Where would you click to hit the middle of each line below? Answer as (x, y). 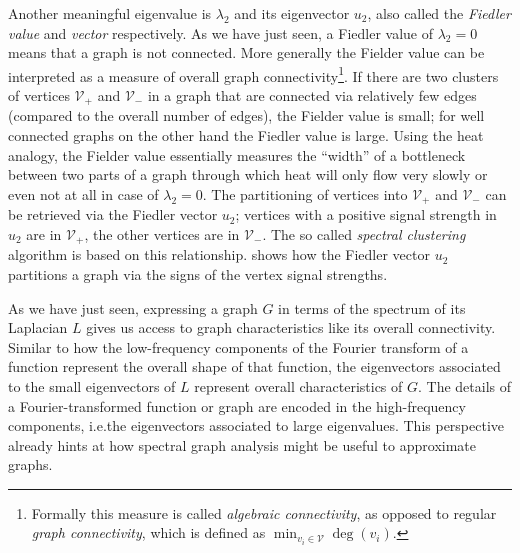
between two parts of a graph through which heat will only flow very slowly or (248, 174)
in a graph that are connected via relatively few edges (312, 95)
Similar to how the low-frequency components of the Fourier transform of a (238, 346)
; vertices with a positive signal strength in (366, 214)
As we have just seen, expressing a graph (133, 307)
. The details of (465, 385)
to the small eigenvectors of (92, 385)
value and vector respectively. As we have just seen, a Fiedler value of (221, 32)
